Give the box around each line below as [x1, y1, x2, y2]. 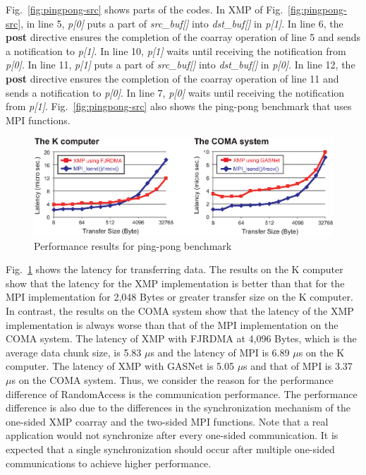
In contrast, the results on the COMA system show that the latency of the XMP [6, 303, 354, 318]
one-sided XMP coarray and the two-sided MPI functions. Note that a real [6, 414, 329, 428]
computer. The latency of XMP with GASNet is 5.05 [6, 359, 234, 373]
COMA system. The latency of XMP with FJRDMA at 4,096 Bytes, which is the [6, 331, 357, 346]
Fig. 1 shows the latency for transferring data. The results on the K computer [6, 262, 343, 277]
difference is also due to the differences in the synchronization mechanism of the [6, 400, 350, 415]
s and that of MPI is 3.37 [243, 359, 353, 373]
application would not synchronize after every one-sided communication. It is [6, 428, 338, 443]
